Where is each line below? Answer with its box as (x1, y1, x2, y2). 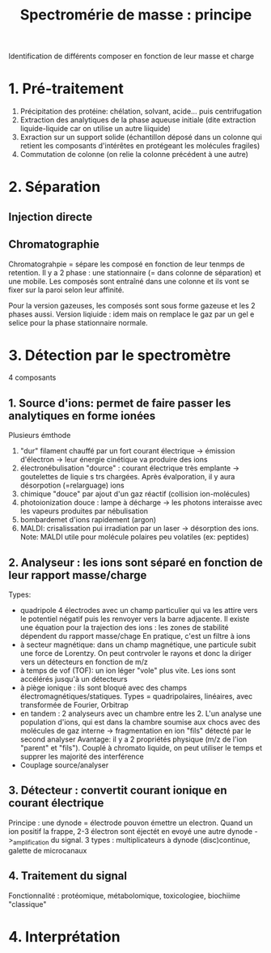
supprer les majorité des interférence (19, 751, 144, 762)
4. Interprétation (8, 927, 121, 946)
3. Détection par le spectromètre (8, 346, 231, 364)
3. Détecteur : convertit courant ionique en (8, 784, 227, 798)
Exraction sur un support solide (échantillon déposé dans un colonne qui (19, 132, 263, 143)
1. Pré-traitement (8, 79, 124, 98)
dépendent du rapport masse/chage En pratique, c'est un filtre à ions (19, 632, 251, 641)
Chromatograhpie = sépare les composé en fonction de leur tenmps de (8, 259, 245, 269)
